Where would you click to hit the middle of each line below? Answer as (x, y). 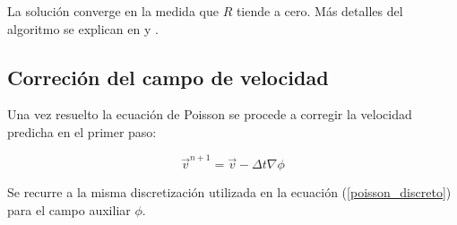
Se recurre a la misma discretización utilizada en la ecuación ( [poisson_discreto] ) (229, 192)
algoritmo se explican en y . (83, 28)
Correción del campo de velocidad (168, 77)
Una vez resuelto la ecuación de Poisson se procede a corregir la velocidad (210, 114)
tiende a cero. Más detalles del (319, 11)
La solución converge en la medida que (113, 11)
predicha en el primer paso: (82, 131)
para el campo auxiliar (69, 209)
